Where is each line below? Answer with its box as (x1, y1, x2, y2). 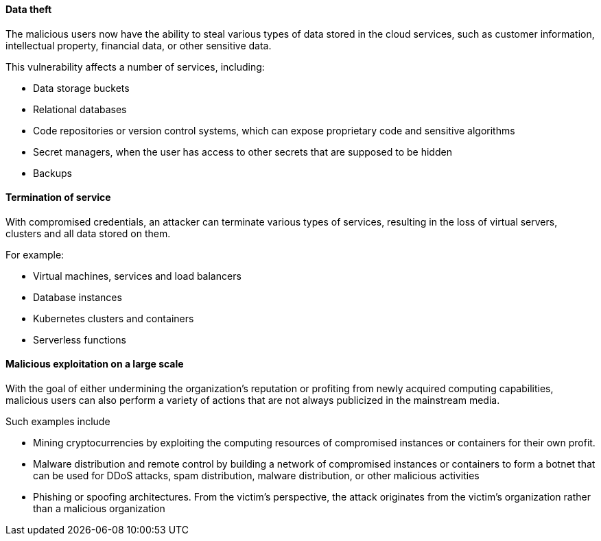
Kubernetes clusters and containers (33, 312, 194, 324)
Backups (33, 167, 72, 179)
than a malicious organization (33, 503, 165, 515)
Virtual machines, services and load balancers (33, 269, 241, 282)
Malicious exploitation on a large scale (5, 358, 184, 370)
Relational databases (33, 103, 127, 115)
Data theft (5, 3, 52, 15)
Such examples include (5, 416, 110, 428)
